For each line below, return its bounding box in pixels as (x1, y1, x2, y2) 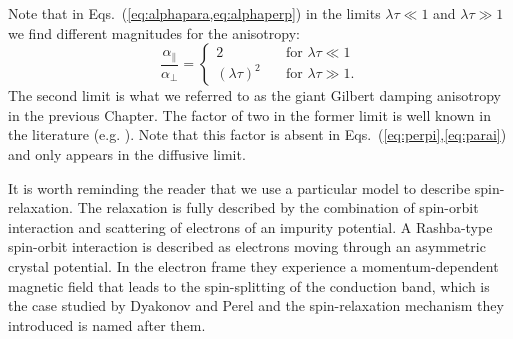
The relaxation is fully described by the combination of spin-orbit (77, 197, 479, 218)
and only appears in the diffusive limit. (8, 143, 246, 164)
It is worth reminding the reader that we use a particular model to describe (8, 177, 471, 198)
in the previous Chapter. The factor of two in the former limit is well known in (8, 104, 491, 125)
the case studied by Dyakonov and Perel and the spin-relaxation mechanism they (8, 295, 504, 316)
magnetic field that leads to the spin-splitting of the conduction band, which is (8, 275, 490, 296)
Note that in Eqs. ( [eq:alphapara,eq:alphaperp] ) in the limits (8, 3, 381, 23)
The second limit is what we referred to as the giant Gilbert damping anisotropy (8, 85, 501, 106)
